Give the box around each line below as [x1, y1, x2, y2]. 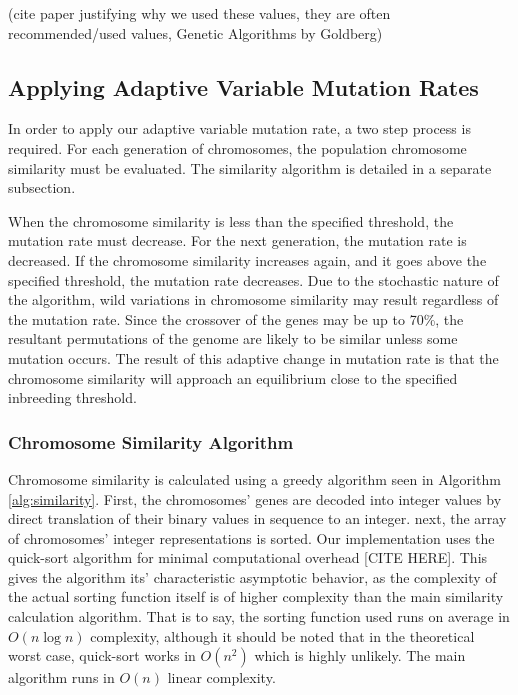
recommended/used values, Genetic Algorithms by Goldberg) [8, 22, 383, 43]
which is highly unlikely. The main [254, 645, 466, 666]
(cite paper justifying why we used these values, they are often [8, 3, 391, 23]
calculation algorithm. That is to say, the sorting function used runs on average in [8, 606, 510, 627]
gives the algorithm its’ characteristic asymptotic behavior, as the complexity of [8, 566, 497, 587]
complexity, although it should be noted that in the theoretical [90, 625, 475, 646]
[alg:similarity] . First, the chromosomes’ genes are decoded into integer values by [8, 488, 502, 509]
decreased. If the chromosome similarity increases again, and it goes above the [8, 249, 487, 270]
